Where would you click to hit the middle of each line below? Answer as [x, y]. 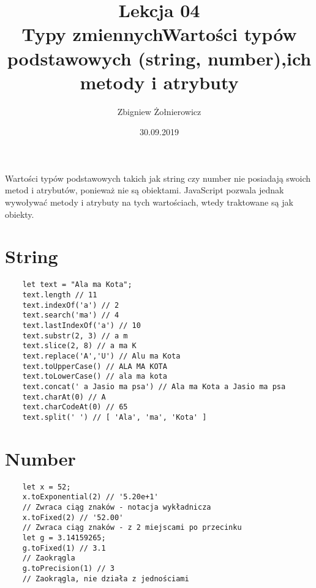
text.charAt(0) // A [64, 397]
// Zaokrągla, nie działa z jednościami [106, 579]
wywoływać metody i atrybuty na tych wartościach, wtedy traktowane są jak [149, 202]
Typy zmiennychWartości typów [159, 34]
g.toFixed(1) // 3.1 [64, 548]
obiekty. [20, 214]
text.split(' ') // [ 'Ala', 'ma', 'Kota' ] [115, 417]
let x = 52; [47, 487]
